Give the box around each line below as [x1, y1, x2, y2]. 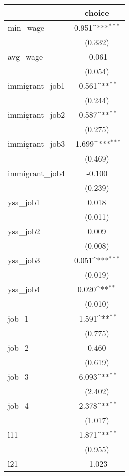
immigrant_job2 [8, 109, 65, 120]
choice [84, 7, 109, 18]
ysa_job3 [8, 254, 40, 266]
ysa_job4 [8, 283, 40, 295]
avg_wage [8, 51, 43, 62]
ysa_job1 [8, 196, 40, 208]
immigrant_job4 [8, 167, 65, 179]
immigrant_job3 [8, 138, 65, 149]
